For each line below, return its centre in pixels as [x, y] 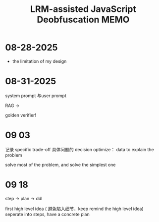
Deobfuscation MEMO [83, 20]
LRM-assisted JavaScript [83, 9]
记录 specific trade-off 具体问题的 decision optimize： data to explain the [80, 149]
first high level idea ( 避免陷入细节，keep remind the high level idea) [74, 209]
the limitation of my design [39, 61]
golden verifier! [21, 115]
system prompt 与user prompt [36, 96]
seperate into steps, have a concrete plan [48, 214]
